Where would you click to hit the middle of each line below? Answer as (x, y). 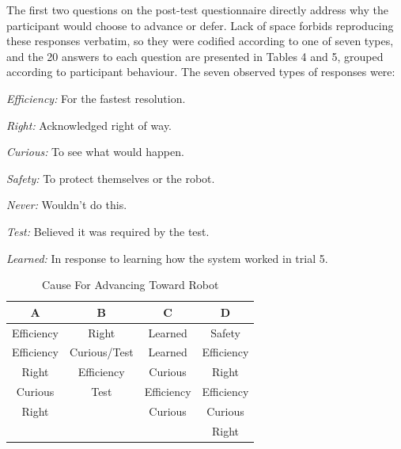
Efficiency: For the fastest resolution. (96, 98)
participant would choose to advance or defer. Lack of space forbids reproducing (200, 25)
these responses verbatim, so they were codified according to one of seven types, (200, 41)
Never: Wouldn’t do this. (67, 205)
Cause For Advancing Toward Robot (131, 285)
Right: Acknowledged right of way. (89, 125)
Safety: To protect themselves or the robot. (111, 178)
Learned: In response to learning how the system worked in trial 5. (167, 258)
